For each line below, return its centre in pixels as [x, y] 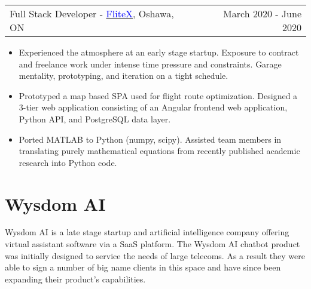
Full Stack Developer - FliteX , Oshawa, [92, 13]
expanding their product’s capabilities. [75, 279]
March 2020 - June [262, 13]
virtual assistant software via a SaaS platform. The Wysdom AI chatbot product [153, 244]
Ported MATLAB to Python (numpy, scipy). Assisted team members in [150, 139]
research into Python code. [68, 162]
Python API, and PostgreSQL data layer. [95, 119]
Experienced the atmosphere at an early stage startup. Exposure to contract [159, 52]
